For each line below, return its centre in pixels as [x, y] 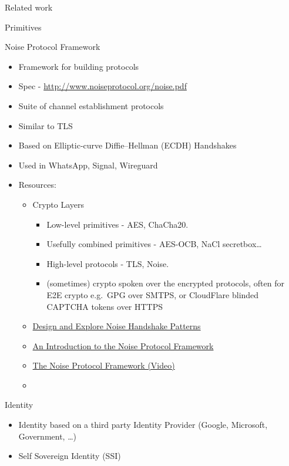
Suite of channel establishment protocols [91, 105]
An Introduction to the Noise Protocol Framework [123, 345]
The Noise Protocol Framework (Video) [104, 365]
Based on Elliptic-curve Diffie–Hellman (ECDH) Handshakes [127, 145]
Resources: [37, 185]
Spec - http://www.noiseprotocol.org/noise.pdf [103, 86]
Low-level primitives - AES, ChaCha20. [117, 224]
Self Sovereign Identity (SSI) [70, 456]
